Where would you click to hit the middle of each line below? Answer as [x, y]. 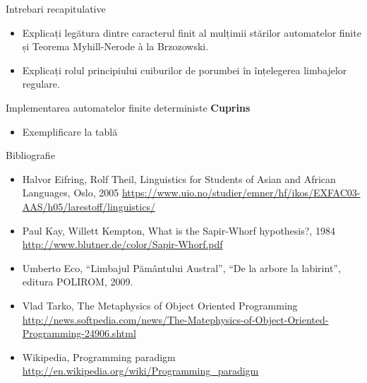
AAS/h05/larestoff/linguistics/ [89, 206]
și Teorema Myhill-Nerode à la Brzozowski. [115, 46]
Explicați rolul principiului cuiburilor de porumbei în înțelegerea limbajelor [185, 70]
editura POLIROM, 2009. [78, 282]
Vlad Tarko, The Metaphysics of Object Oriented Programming [160, 305]
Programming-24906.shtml [79, 333]
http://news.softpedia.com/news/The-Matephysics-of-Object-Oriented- [175, 319]
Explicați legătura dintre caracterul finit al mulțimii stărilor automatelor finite [192, 32]
